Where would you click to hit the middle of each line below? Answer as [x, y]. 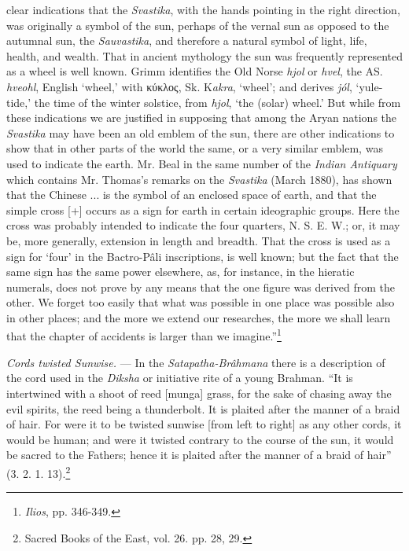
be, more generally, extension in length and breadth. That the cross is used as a [199, 240]
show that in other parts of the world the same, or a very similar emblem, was [195, 148]
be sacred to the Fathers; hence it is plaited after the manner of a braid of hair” [199, 455]
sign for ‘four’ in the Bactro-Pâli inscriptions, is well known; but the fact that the [203, 256]
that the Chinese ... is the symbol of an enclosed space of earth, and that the [192, 195]
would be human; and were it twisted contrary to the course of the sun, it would [200, 439]
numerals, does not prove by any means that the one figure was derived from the [201, 287]
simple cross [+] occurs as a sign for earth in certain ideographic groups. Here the [203, 209]
